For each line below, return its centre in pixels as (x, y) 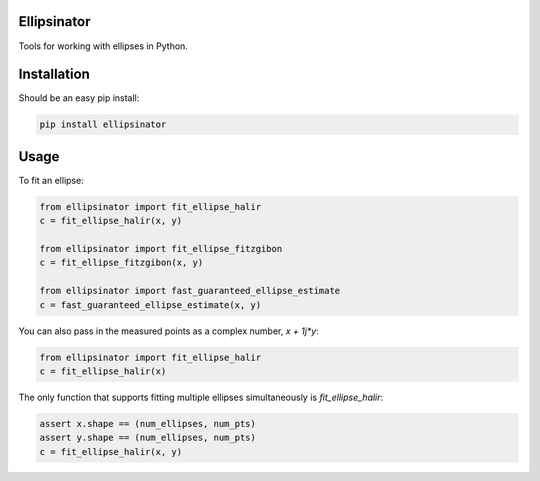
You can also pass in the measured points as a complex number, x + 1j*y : (169, 331)
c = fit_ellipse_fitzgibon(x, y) (121, 263)
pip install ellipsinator (103, 124)
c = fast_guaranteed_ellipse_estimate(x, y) (150, 304)
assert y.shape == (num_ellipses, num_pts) (148, 438)
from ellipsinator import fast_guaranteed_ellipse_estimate (190, 291)
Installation (54, 74)
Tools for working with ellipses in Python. (103, 46)
